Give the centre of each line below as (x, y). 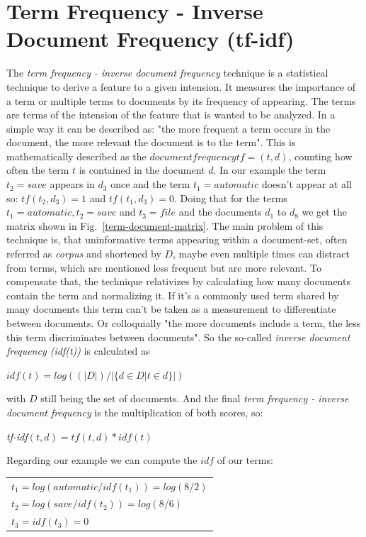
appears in (72, 184)
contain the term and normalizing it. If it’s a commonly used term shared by (173, 295)
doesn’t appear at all (307, 184)
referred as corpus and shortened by (84, 254)
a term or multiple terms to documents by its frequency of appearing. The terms (181, 100)
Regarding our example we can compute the (102, 460)
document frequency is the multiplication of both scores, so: (135, 412)
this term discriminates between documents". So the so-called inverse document (178, 337)
